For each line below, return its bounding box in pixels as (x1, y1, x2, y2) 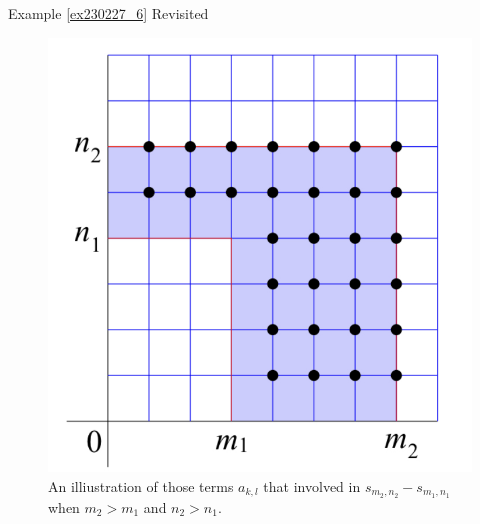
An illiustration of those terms (48, 475, 234, 496)
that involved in (263, 475, 361, 496)
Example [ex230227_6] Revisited (8, 3, 209, 23)
